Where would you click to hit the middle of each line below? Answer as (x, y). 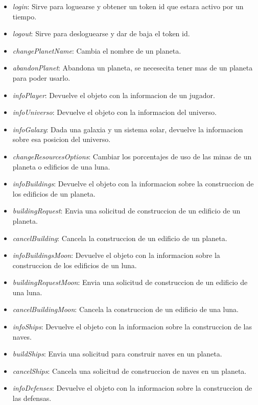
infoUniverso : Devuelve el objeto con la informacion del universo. (114, 112)
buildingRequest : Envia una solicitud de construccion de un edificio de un (126, 211)
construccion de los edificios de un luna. (75, 265)
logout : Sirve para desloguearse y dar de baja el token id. (101, 33)
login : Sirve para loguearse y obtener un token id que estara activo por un (128, 6)
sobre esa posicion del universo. (62, 139)
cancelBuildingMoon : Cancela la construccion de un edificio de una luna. (125, 309)
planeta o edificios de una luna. (61, 166)
